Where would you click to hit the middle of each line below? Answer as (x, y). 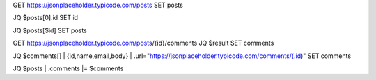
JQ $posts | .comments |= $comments (68, 68)
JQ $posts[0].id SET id (46, 18)
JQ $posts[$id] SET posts (50, 30)
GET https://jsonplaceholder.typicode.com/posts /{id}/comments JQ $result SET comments (143, 43)
